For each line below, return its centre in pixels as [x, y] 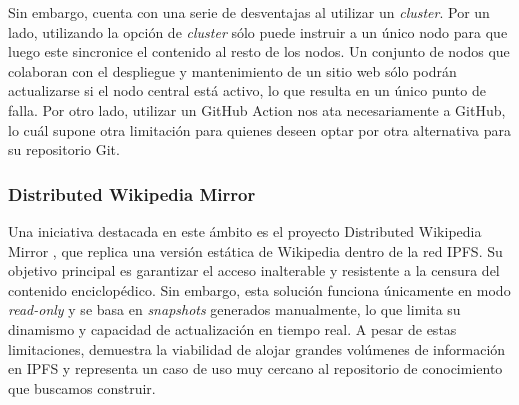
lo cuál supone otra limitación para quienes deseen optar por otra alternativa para [259, 129]
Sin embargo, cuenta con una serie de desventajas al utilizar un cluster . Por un [249, 12]
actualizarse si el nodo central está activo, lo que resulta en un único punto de [247, 90]
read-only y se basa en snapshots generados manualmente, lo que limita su [234, 309]
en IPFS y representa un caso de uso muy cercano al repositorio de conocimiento [255, 368]
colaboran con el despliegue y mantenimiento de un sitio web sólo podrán [232, 70]
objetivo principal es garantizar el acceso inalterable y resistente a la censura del [254, 270]
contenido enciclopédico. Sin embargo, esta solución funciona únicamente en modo [259, 289]
